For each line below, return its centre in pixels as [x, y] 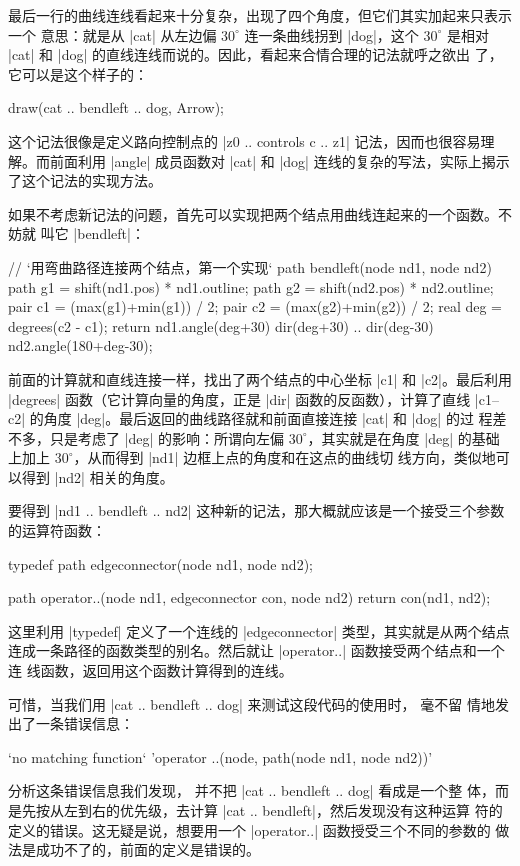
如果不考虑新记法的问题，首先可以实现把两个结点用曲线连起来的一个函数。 [253, 213]
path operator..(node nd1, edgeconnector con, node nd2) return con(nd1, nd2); [249, 597]
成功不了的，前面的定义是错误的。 [147, 849]
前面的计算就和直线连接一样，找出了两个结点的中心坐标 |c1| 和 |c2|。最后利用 [260, 378]
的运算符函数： [57, 530]
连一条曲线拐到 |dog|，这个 [331, 34]
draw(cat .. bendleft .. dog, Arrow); [116, 107]
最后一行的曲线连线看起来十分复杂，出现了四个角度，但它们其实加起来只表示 [260, 15]
